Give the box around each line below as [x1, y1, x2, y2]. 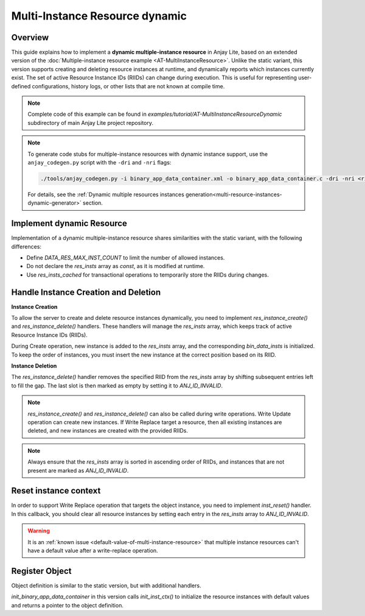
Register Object [11, 565, 72, 576]
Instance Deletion [11, 363, 57, 370]
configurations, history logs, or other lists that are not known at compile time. [32, 82, 225, 90]
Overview [11, 32, 49, 43]
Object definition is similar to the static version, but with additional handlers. [11, 582, 201, 589]
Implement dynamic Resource [11, 218, 128, 228]
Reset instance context [11, 486, 101, 496]
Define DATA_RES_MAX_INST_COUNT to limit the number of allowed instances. [26, 254, 225, 261]
